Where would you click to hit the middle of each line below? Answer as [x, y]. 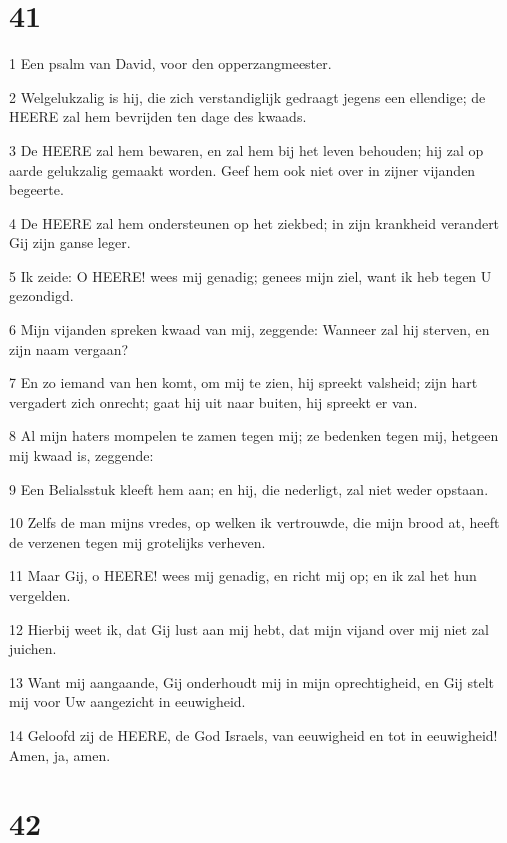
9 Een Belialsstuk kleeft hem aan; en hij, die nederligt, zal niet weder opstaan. [249, 488]
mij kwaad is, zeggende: [81, 455]
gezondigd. [41, 295]
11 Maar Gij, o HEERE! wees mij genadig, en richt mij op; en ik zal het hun [243, 575]
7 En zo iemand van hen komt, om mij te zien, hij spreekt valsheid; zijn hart [243, 382]
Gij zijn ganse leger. [70, 242]
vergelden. [40, 595]
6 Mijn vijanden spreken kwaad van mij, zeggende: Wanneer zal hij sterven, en [249, 329]
